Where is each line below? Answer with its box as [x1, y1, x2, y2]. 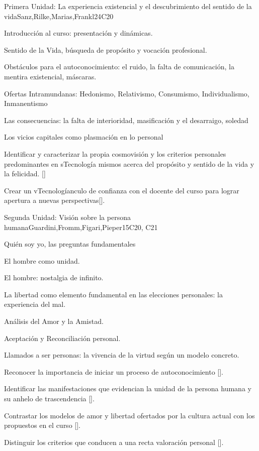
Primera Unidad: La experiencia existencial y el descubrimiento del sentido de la [4, 1, 252, 11]
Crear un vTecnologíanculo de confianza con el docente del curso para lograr [4, 185, 239, 195]
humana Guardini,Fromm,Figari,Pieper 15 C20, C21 [4, 221, 158, 232]
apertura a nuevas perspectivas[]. [4, 195, 105, 205]
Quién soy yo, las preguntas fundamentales [4, 239, 136, 249]
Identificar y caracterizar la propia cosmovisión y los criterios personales [4, 148, 226, 159]
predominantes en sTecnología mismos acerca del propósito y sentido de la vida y [4, 158, 254, 169]
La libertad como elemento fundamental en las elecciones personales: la [4, 289, 223, 299]
